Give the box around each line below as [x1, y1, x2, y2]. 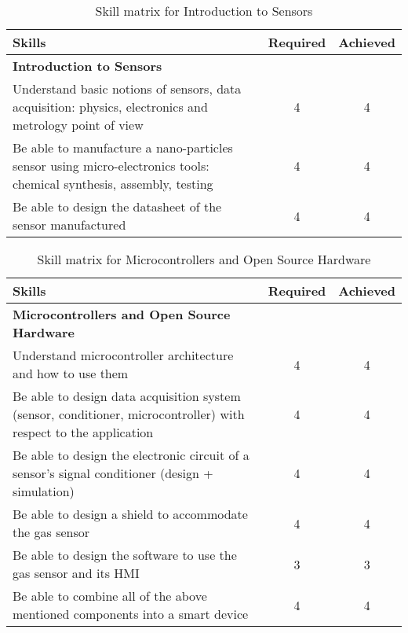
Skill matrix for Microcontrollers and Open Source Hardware [37, 250, 371, 268]
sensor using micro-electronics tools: [13, 156, 209, 175]
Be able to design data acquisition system [13, 387, 241, 405]
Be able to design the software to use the [13, 546, 237, 564]
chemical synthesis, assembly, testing [13, 175, 213, 193]
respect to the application [13, 423, 154, 441]
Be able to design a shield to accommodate [13, 505, 248, 523]
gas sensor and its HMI [13, 564, 140, 582]
